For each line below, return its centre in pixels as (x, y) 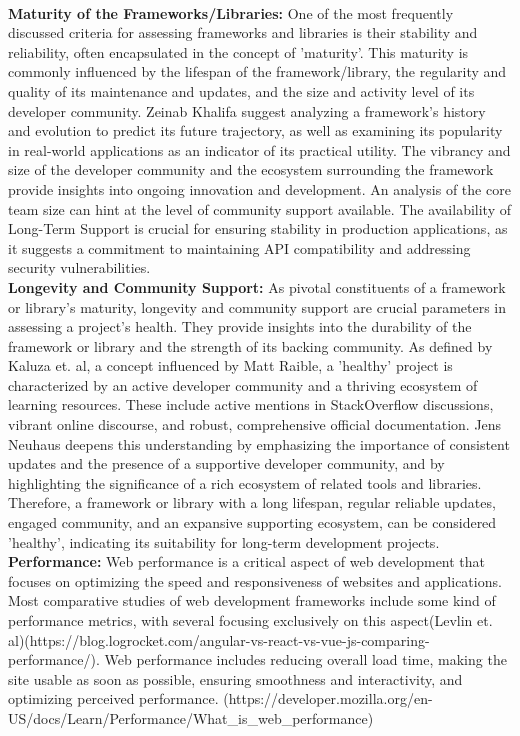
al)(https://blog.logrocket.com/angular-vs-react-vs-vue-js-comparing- (219, 639)
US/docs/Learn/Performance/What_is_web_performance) (191, 717)
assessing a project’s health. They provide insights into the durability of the (240, 326)
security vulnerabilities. (79, 267)
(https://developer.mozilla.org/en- (328, 698)
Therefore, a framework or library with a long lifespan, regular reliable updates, (252, 502)
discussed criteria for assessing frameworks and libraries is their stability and (243, 32)
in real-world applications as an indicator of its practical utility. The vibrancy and (259, 149)
